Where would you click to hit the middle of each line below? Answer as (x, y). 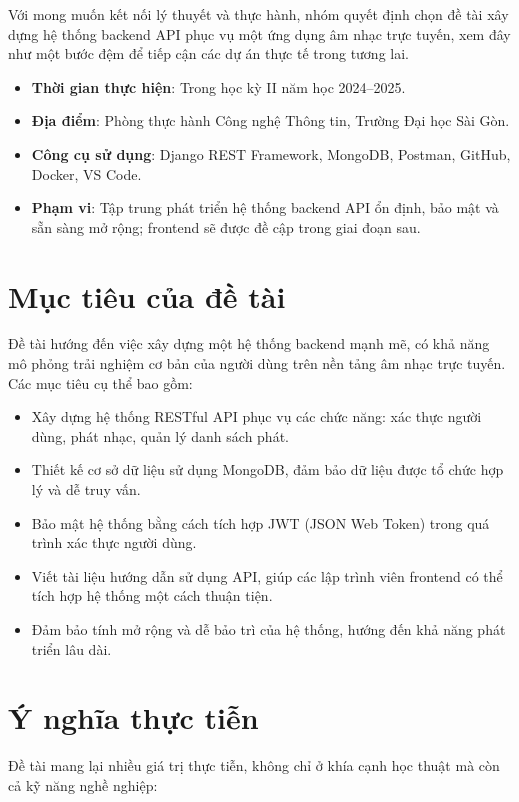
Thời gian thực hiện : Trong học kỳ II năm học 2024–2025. (218, 86)
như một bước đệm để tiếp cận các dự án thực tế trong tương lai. (208, 53)
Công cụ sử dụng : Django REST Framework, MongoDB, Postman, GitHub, (271, 153)
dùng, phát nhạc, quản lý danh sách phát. (160, 435)
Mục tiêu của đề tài (147, 295)
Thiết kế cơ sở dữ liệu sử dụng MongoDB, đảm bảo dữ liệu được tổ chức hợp (267, 469)
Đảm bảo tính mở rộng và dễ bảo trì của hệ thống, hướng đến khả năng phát (268, 629)
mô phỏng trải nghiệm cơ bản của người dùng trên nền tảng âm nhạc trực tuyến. (257, 363)
